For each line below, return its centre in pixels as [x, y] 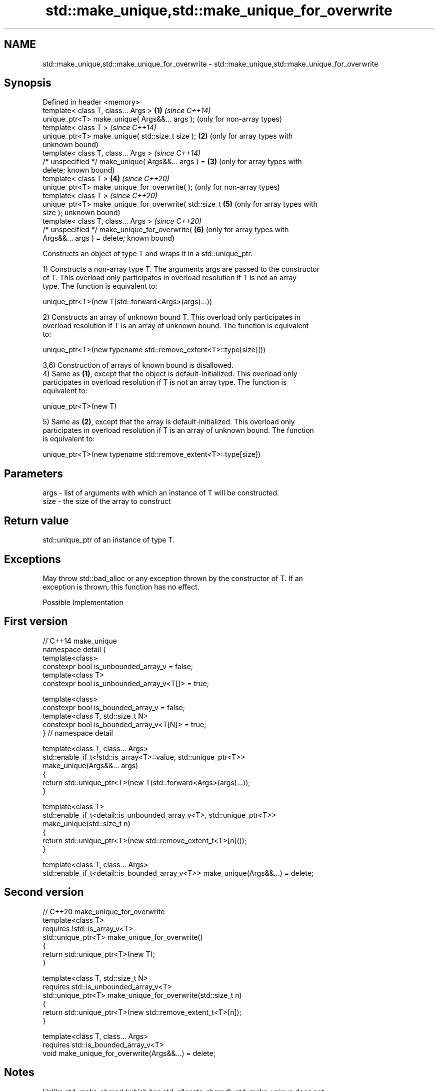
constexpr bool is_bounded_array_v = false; [114, 707]
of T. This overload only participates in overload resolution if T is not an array [170, 278]
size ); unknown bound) [81, 213]
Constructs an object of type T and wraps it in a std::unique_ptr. [147, 254]
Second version [44, 892]
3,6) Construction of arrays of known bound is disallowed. [138, 365]
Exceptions [32, 559]
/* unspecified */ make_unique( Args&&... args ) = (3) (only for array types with [172, 162]
